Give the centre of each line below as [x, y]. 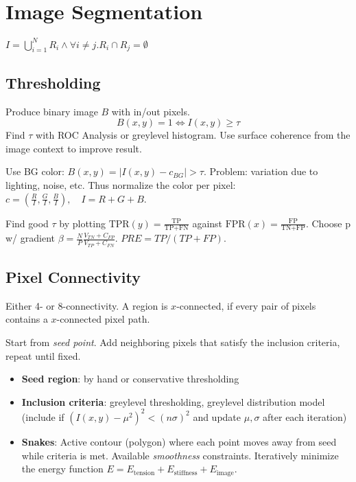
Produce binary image [52, 111]
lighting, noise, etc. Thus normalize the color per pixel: [121, 185]
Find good [27, 223]
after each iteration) [305, 416]
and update [217, 416]
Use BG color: [35, 171]
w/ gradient [30, 238]
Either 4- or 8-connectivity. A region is [87, 305]
